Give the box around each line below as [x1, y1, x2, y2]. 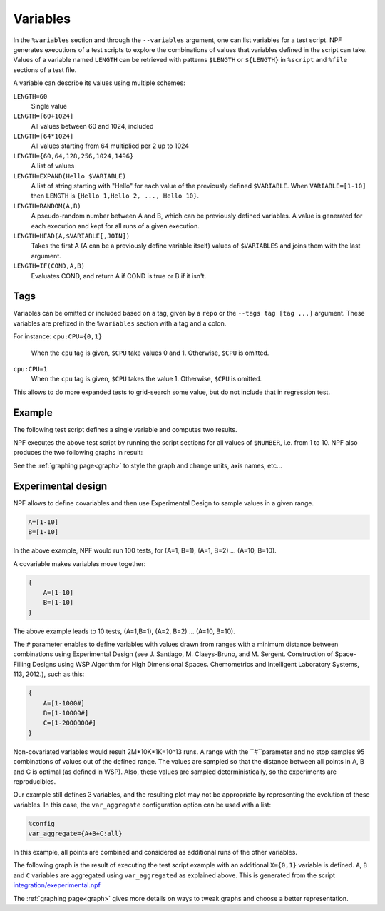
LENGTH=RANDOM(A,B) [13, 202, 81, 210]
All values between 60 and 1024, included [31, 121, 154, 130]
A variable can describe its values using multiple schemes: [13, 79, 185, 87]
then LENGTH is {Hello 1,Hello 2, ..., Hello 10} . [31, 191, 200, 200]
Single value [31, 101, 68, 110]
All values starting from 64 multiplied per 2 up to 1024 [31, 141, 189, 150]
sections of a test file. [13, 65, 77, 74]
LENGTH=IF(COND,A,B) [13, 262, 86, 271]
